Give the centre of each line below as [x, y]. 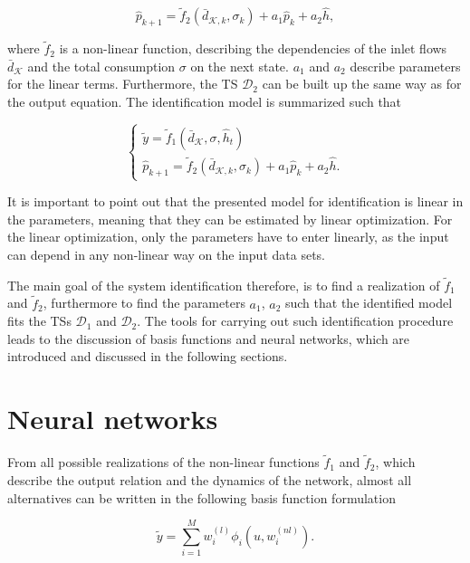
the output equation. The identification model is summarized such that [205, 102]
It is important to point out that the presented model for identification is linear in [235, 201]
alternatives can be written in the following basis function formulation [201, 497]
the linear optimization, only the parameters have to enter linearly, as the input [228, 237]
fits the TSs [39, 321]
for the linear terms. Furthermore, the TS [123, 84]
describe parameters [405, 66]
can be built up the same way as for [362, 84]
